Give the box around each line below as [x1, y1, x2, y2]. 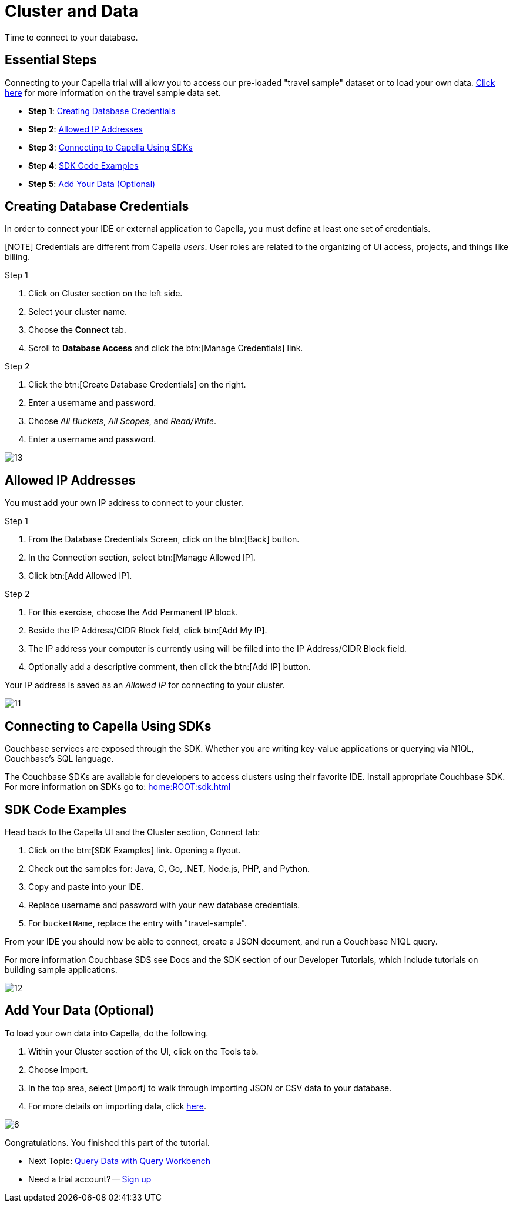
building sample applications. [5, 964, 118, 975]
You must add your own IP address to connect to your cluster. [5, 498, 244, 508]
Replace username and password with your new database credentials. [28, 899, 300, 910]
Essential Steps [5, 52, 97, 68]
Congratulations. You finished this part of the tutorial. [5, 1137, 210, 1148]
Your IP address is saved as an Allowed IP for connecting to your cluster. [5, 680, 285, 691]
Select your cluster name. [28, 306, 128, 317]
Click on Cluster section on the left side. [28, 288, 183, 299]
